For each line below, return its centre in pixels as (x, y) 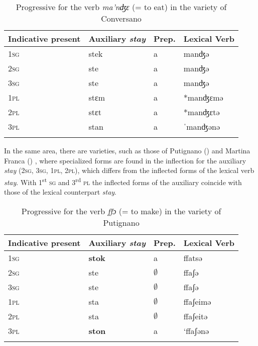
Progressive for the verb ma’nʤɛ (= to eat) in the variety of (121, 7)
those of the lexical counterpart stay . (60, 192)
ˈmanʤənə (202, 126)
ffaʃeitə (196, 316)
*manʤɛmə (203, 97)
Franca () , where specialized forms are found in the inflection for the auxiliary (125, 160)
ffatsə (193, 257)
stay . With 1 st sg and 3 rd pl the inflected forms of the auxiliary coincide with (123, 181)
